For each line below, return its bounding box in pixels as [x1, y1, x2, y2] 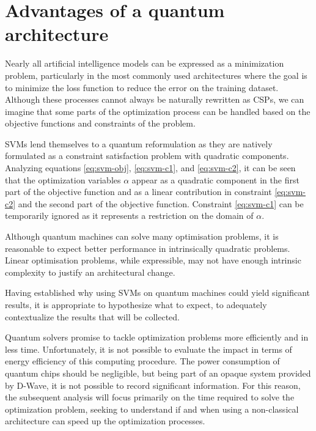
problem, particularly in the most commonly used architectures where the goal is [5, 68, 307, 81]
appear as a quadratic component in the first [131, 173, 299, 186]
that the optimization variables [5, 173, 121, 186]
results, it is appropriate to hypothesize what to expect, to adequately [5, 298, 267, 311]
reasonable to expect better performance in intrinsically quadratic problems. [5, 241, 290, 254]
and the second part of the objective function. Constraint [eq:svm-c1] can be [18, 197, 304, 210]
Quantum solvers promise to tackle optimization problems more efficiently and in [5, 331, 309, 344]
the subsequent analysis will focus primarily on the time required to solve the [5, 391, 295, 403]
